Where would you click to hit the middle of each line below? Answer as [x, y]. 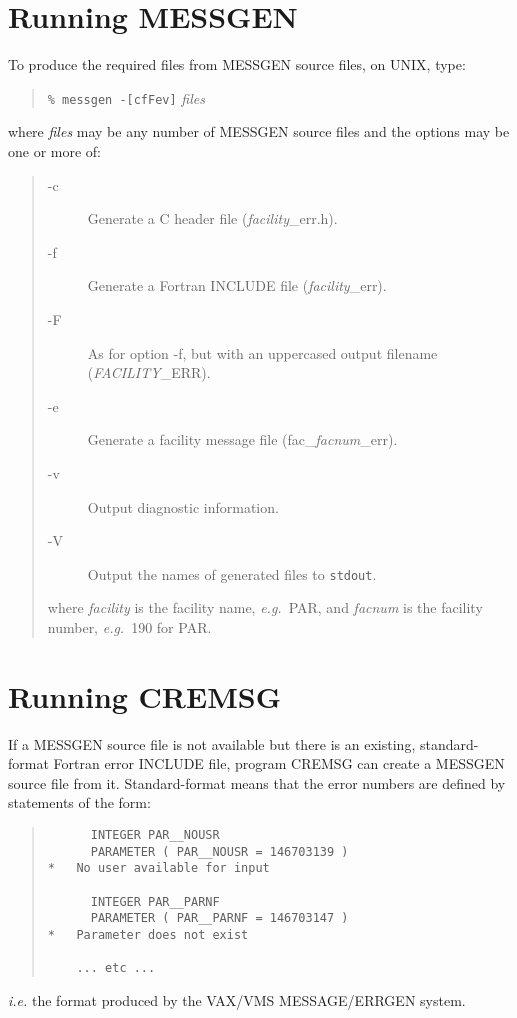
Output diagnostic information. [183, 506]
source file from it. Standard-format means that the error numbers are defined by [257, 782]
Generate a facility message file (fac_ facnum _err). [242, 439]
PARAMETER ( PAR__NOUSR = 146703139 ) [219, 851]
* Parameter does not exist [148, 934]
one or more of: [55, 150]
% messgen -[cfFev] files [126, 97]
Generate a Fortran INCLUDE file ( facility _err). [237, 285]
